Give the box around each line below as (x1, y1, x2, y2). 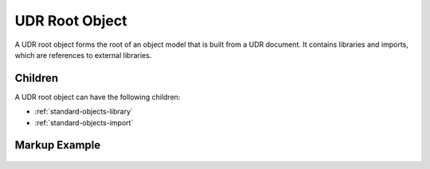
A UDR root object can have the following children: (14, 92, 181, 102)
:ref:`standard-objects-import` (34, 117, 134, 127)
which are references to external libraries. (14, 50, 152, 60)
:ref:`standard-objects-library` (34, 107, 133, 117)
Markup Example (14, 139, 101, 152)
